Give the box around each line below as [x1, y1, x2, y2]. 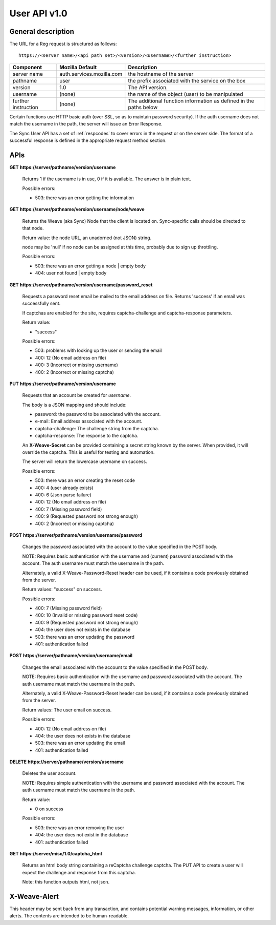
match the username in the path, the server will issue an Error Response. [9, 121, 163, 127]
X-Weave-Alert [9, 892, 59, 901]
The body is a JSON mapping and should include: [22, 402, 127, 408]
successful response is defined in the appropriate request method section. [9, 137, 167, 143]
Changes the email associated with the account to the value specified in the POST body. [22, 664, 208, 670]
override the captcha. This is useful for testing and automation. [22, 449, 155, 455]
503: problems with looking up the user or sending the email [35, 347, 162, 353]
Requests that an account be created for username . [22, 392, 131, 398]
